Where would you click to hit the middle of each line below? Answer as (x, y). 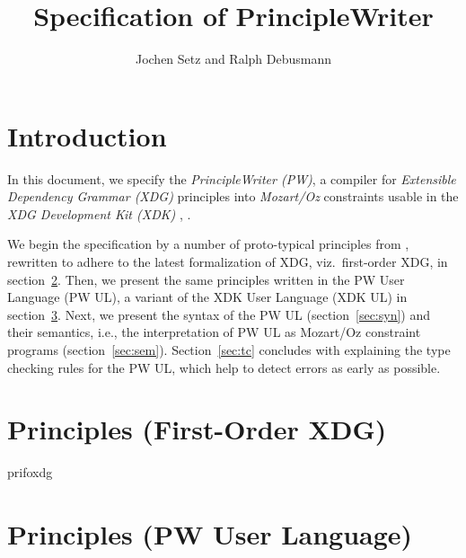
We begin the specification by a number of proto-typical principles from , (208, 244)
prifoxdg (30, 472)
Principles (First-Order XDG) (197, 429)
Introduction (87, 135)
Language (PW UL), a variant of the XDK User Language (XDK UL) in (207, 297)
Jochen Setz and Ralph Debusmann (233, 59)
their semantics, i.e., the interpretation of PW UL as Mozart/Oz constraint (214, 332)
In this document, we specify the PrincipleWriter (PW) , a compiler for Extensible (232, 178)
